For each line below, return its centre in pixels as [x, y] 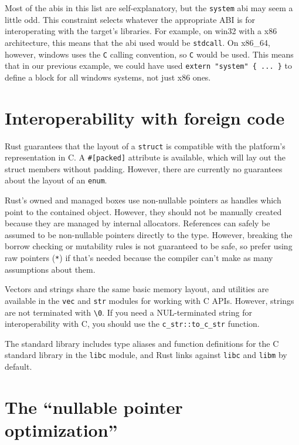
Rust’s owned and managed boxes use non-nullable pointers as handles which [143, 200]
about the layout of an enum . [56, 180]
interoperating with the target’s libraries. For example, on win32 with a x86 [141, 31]
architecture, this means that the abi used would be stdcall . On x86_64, [137, 42]
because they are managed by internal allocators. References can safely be [137, 223]
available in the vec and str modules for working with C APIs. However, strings [149, 300]
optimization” [61, 430]
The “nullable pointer [94, 406]
